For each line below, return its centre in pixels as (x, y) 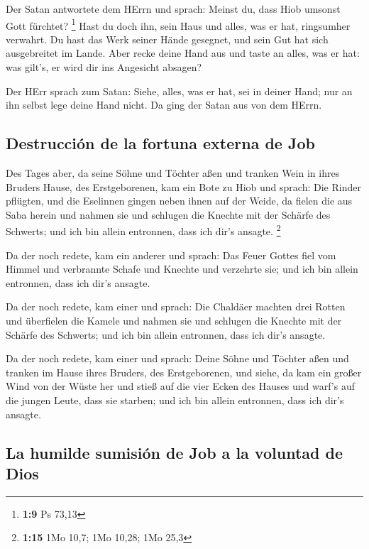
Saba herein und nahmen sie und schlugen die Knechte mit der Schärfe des (168, 214)
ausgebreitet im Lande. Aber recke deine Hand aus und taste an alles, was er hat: (183, 53)
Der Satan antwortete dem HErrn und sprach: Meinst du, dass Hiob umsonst (173, 9)
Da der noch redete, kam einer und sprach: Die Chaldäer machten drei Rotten (176, 306)
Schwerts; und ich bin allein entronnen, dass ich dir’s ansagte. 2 (143, 230)
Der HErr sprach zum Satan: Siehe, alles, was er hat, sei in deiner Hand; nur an (179, 91)
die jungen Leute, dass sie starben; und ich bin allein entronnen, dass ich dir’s (175, 399)
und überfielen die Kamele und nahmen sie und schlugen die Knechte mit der (174, 321)
